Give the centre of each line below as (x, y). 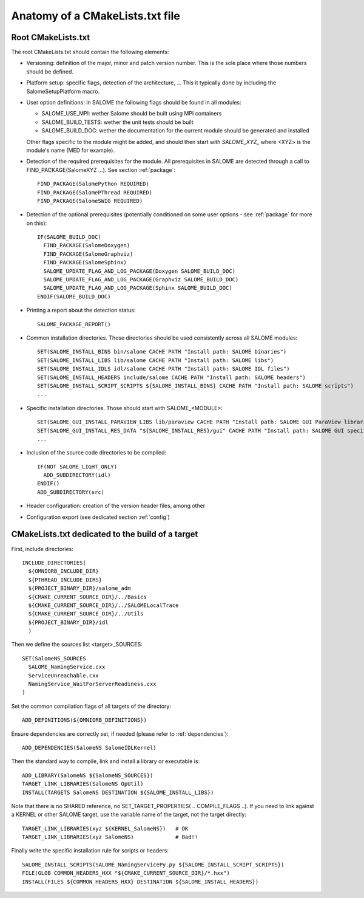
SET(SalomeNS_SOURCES (54, 658)
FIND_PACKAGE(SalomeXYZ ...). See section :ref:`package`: (101, 170)
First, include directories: (42, 549)
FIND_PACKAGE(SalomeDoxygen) (87, 245)
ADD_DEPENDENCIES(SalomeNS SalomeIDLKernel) (89, 748)
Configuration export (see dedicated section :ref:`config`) (98, 517)
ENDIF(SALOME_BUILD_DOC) (74, 296)
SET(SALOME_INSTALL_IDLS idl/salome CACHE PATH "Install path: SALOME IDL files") (163, 369)
